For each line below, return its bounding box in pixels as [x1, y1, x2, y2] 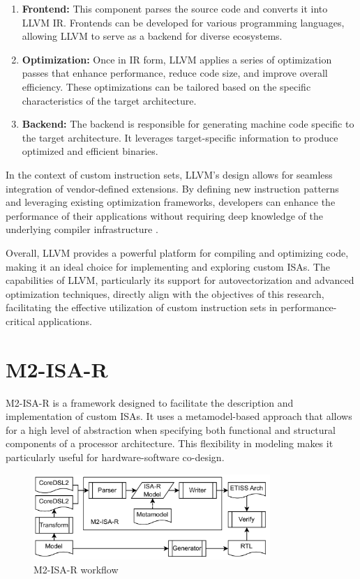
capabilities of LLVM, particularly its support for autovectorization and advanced [6, 273, 354, 287]
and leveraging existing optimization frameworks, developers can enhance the [6, 195, 336, 209]
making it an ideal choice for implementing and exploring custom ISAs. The [6, 259, 330, 273]
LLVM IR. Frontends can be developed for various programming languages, [22, 15, 345, 29]
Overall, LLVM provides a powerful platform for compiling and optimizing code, [6, 245, 349, 260]
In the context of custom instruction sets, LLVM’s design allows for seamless [6, 167, 333, 181]
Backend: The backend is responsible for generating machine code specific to [22, 116, 354, 131]
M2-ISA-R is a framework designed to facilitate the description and [6, 395, 294, 409]
